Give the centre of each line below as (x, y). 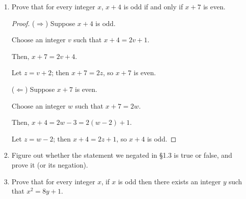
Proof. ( (23, 23)
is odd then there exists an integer (169, 181)
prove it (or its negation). (50, 164)
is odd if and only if (153, 6)
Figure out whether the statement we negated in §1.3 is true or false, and (122, 155)
